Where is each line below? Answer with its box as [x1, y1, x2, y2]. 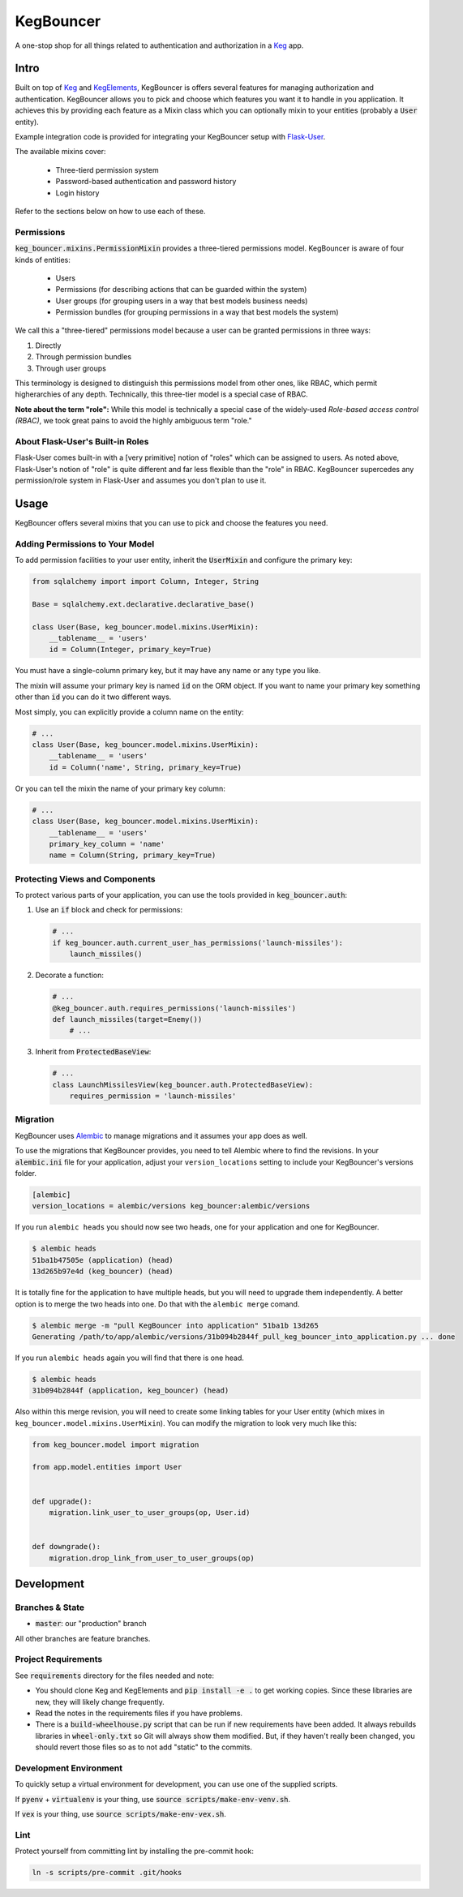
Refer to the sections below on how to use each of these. [15, 206, 206, 216]
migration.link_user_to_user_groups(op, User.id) [49, 1508, 251, 1517]
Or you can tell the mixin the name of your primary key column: [15, 783, 226, 793]
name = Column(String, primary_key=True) [49, 851, 216, 860]
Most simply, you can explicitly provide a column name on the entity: [15, 706, 244, 717]
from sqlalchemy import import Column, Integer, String [32, 577, 259, 586]
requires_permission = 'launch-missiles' [69, 1092, 237, 1101]
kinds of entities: [15, 255, 71, 264]
